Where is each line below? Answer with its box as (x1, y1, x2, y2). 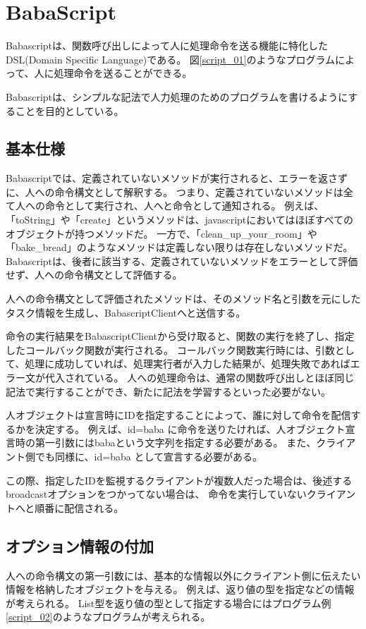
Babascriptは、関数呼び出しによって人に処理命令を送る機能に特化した (6, 38, 328, 53)
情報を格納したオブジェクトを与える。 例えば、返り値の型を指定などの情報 (6, 582, 355, 597)
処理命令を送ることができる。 (54, 66, 193, 80)
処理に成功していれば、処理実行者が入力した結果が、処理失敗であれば (25, 356, 350, 371)
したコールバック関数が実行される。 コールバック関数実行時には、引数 (6, 342, 335, 357)
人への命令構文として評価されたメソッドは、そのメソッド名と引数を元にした (6, 291, 361, 306)
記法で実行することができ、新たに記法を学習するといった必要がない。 (6, 384, 331, 398)
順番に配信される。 (35, 500, 124, 515)
